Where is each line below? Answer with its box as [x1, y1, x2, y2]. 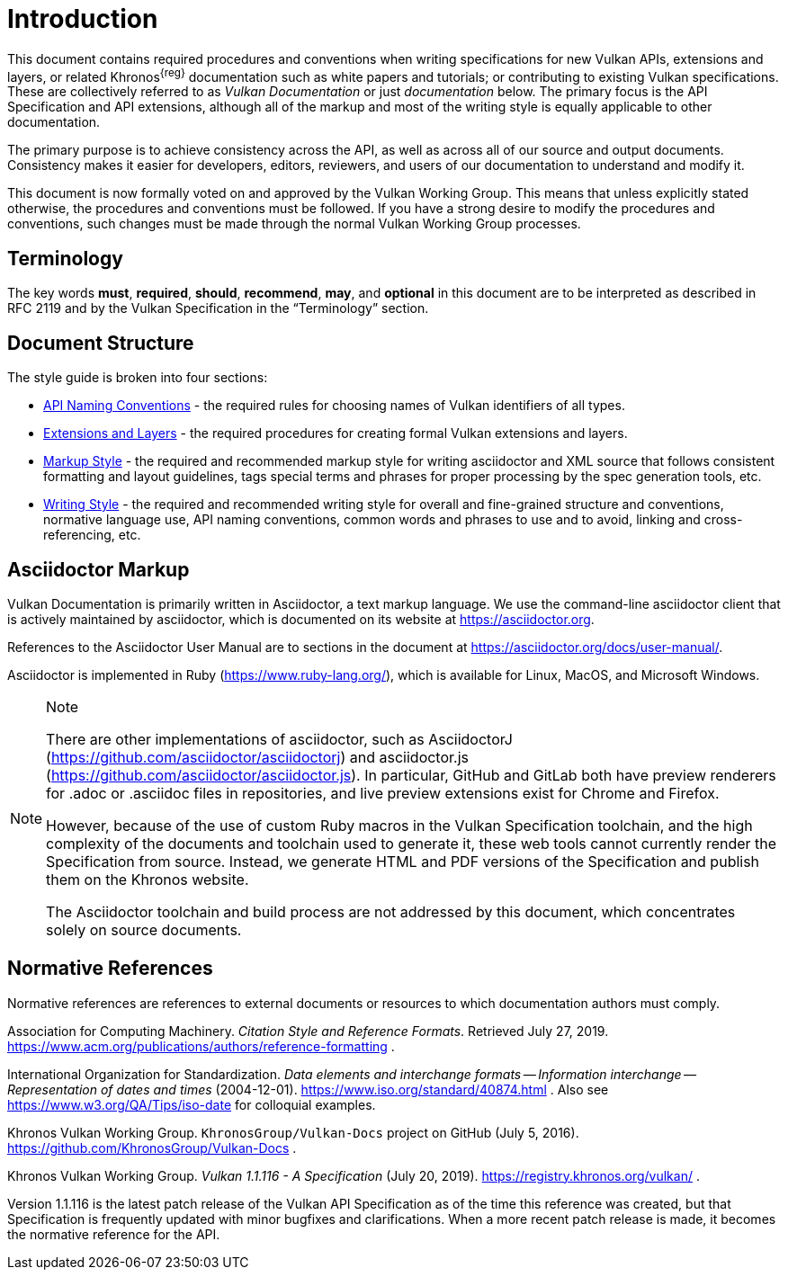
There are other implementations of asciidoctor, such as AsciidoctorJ [46, 729, 513, 748]
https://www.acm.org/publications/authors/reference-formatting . [7, 1038, 395, 1054]
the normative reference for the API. [7, 1226, 220, 1242]
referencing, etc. [43, 527, 141, 543]
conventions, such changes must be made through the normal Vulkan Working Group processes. [7, 216, 581, 232]
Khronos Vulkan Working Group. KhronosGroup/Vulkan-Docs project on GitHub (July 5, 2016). [7, 1124, 579, 1140]
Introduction [7, 4, 158, 34]
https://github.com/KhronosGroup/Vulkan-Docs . [7, 1139, 297, 1156]
